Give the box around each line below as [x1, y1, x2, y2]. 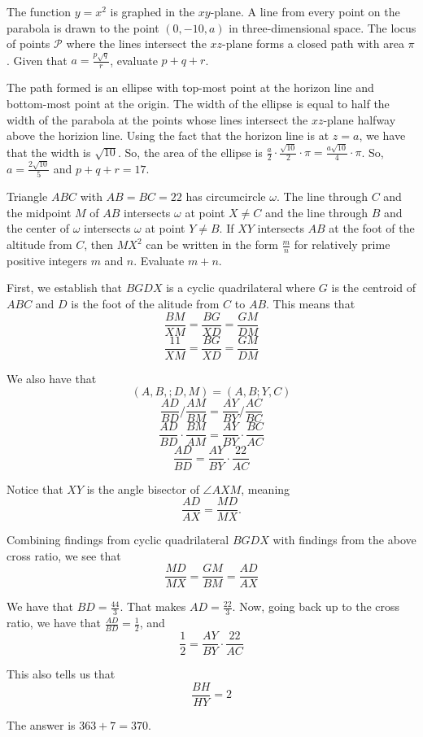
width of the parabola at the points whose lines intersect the [7, 111, 308, 128]
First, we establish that [7, 279, 123, 296]
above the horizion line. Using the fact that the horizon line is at [7, 127, 329, 144]
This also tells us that [7, 665, 116, 682]
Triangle [7, 188, 48, 205]
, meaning [241, 480, 290, 497]
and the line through [265, 203, 368, 220]
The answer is [7, 716, 76, 733]
